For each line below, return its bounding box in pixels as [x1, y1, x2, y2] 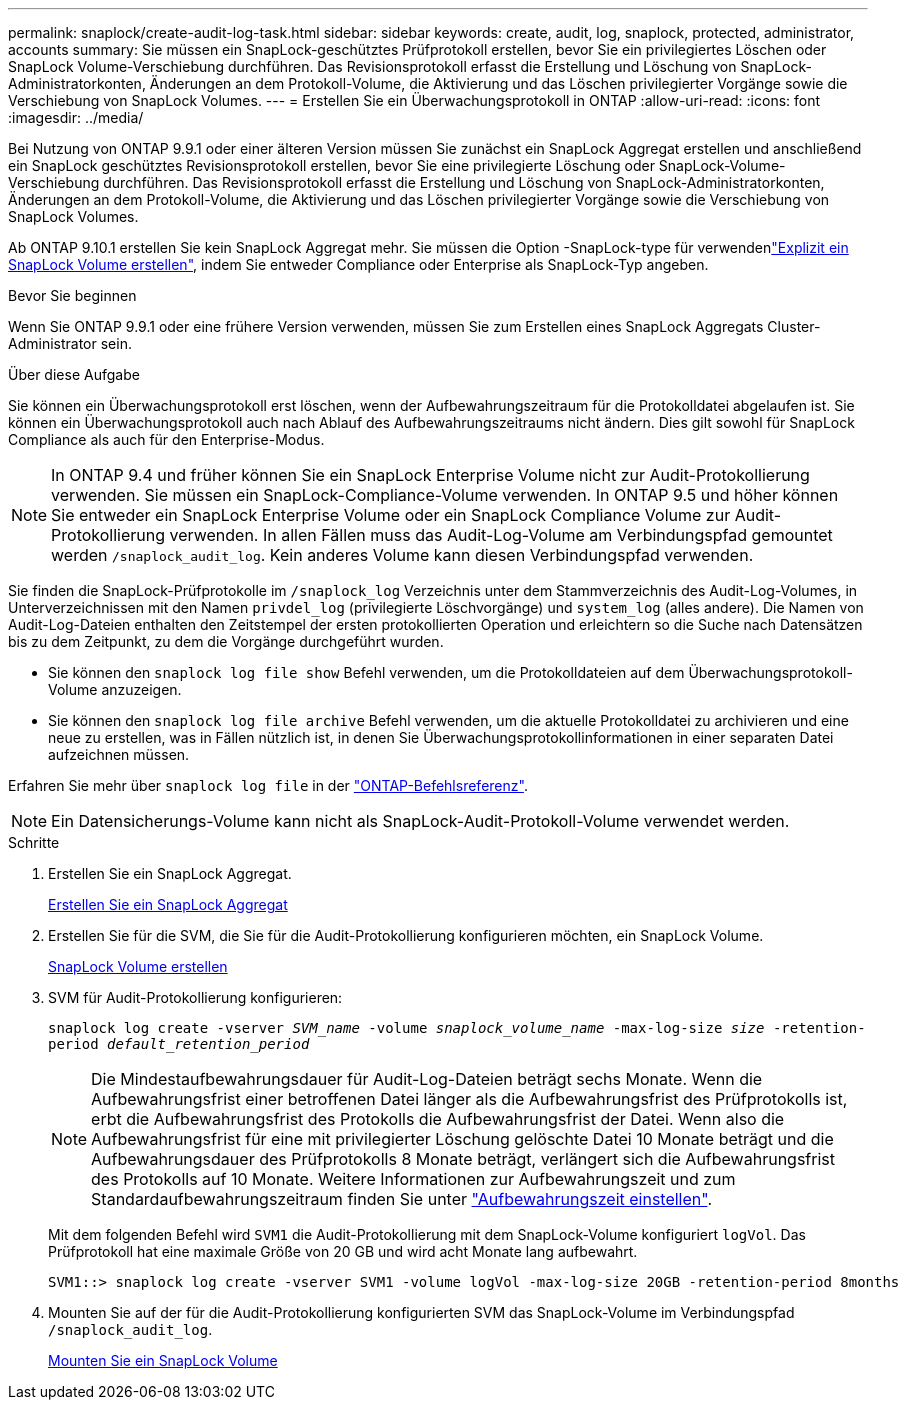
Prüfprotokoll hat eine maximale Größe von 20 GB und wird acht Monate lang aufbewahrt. [48, 1243, 638, 1260]
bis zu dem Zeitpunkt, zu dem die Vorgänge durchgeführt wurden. [8, 633, 444, 650]
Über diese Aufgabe [8, 366, 140, 383]
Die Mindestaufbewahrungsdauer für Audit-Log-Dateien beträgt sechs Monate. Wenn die [91, 1069, 763, 1089]
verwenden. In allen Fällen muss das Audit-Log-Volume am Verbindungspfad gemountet [169, 525, 833, 545]
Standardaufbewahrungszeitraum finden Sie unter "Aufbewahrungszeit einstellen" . [91, 1189, 713, 1209]
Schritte [8, 834, 60, 851]
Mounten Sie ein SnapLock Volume [48, 1352, 278, 1369]
